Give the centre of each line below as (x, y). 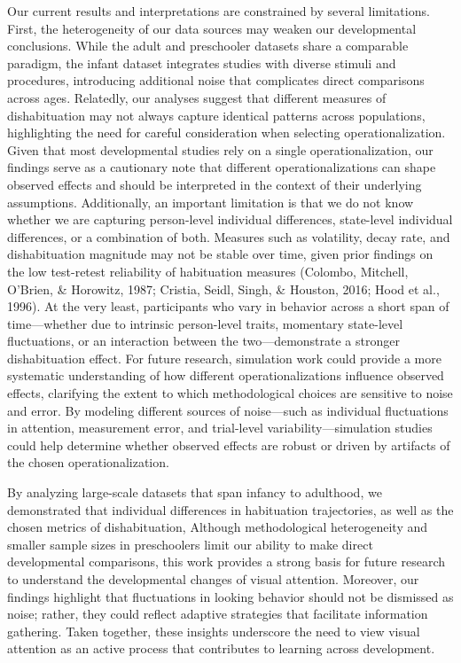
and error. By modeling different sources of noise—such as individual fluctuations (228, 410)
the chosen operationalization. (88, 462)
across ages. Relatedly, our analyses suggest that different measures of (197, 97)
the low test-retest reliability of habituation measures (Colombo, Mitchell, (208, 271)
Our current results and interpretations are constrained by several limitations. (219, 11)
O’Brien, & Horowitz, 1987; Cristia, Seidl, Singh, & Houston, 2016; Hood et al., (223, 289)
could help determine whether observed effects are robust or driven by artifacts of (229, 445)
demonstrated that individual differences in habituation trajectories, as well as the (230, 509)
